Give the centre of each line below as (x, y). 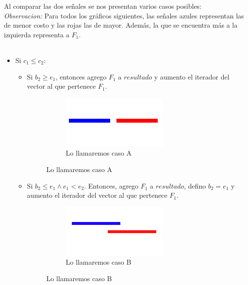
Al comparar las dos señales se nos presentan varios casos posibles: (103, 6)
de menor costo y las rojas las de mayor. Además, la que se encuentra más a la (121, 25)
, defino (195, 185)
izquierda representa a (37, 34)
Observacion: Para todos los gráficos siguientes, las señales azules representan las (124, 15)
